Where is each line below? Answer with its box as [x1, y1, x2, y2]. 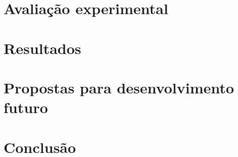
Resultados [4, 37, 82, 58]
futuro [4, 97, 48, 118]
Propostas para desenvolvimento [4, 77, 234, 97]
